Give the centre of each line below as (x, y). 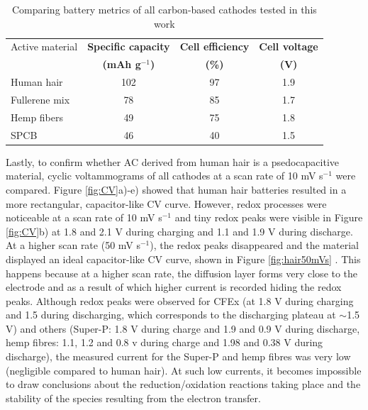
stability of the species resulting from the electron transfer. (133, 398)
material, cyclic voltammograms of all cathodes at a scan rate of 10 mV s (165, 176)
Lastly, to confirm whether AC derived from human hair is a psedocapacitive (173, 161)
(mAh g (122, 64)
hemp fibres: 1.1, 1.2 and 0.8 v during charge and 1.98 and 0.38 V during (165, 342)
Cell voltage (289, 46)
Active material (44, 46)
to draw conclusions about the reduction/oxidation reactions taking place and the (183, 384)
